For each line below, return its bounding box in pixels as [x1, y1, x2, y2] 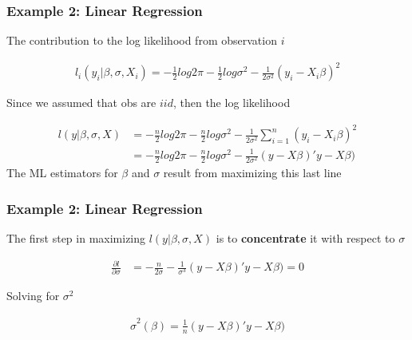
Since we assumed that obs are [6, 94, 156, 111]
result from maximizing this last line [163, 164, 342, 181]
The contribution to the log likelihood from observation [6, 32, 277, 49]
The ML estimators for [6, 164, 118, 181]
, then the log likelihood [172, 94, 291, 111]
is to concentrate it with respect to [216, 229, 395, 246]
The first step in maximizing [6, 229, 146, 246]
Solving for [6, 287, 60, 304]
